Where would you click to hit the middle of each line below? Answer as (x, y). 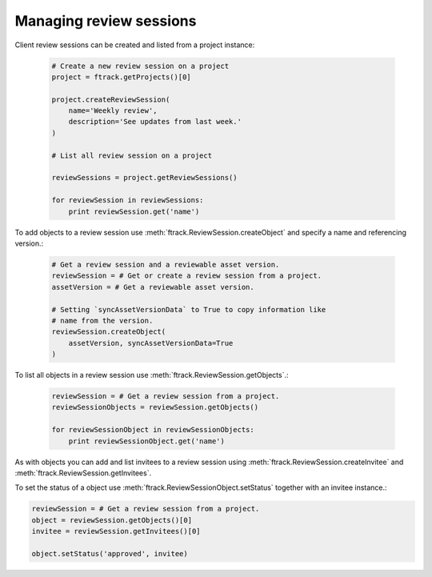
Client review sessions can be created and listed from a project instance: (135, 45)
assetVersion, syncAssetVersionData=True (151, 343)
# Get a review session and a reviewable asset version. (166, 264)
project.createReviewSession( (111, 99)
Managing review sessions (106, 21)
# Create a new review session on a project (140, 66)
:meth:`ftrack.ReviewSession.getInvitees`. (83, 473)
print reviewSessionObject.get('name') (147, 441)
